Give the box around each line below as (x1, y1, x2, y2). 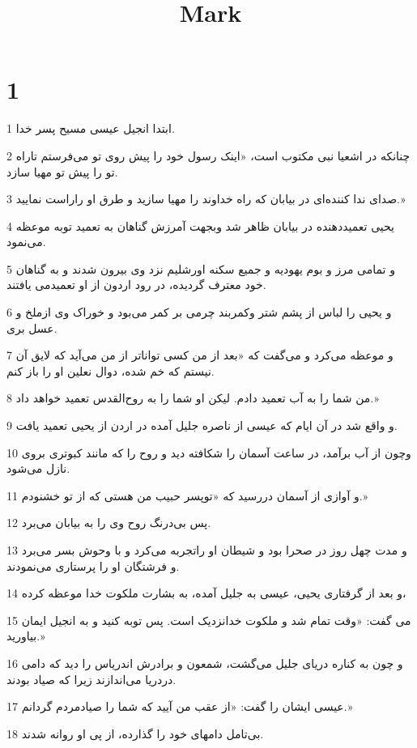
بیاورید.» (6, 627, 45, 644)
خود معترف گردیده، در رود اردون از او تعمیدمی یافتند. (6, 276, 266, 293)
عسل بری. (6, 319, 57, 336)
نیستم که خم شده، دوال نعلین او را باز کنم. (6, 362, 215, 379)
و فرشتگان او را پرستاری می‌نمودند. (6, 557, 180, 574)
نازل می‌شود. (6, 460, 70, 477)
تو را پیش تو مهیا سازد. (6, 163, 118, 180)
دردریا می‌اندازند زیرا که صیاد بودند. (6, 670, 177, 687)
